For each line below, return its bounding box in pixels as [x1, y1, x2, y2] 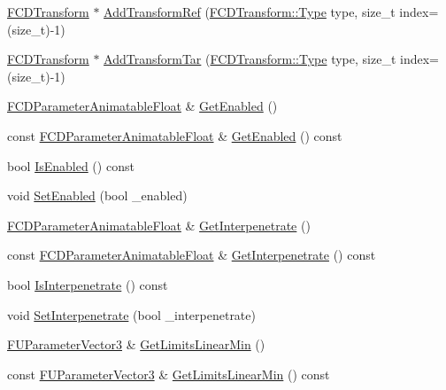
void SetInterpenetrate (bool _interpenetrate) [7, 305, 256, 324]
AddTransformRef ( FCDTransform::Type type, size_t [104, 3, 396, 20]
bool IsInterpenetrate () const [7, 275, 168, 293]
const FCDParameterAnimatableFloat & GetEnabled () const [7, 126, 342, 144]
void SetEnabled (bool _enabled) [7, 186, 188, 205]
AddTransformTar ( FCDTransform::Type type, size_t [104, 50, 396, 68]
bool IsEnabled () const [7, 156, 135, 175]
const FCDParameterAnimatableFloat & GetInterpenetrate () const [7, 246, 376, 264]
